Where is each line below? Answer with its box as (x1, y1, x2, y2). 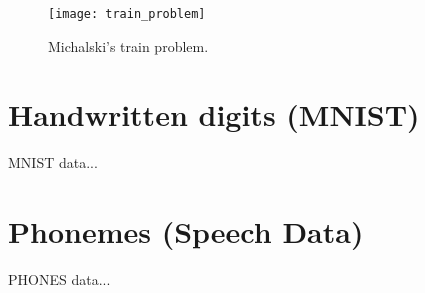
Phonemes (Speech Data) (8, 211, 364, 252)
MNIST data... (8, 152, 98, 173)
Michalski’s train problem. (48, 35, 209, 56)
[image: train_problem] (48, 7, 206, 21)
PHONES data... (8, 269, 111, 290)
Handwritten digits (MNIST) (8, 94, 420, 135)
